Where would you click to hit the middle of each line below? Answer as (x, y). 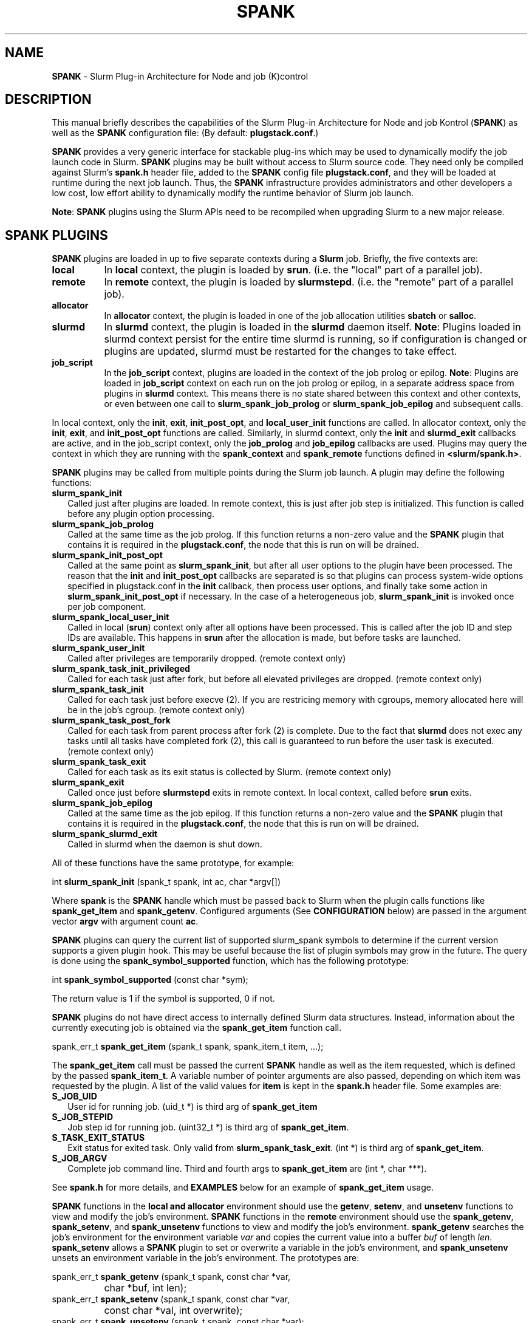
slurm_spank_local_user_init (111, 617)
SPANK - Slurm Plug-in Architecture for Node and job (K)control (180, 76)
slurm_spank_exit (88, 782)
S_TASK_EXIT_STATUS (98, 1138)
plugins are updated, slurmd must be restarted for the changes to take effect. (281, 351)
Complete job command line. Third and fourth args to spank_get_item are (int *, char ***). (247, 1169)
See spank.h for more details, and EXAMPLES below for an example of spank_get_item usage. (243, 1188)
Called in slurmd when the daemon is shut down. (165, 844)
